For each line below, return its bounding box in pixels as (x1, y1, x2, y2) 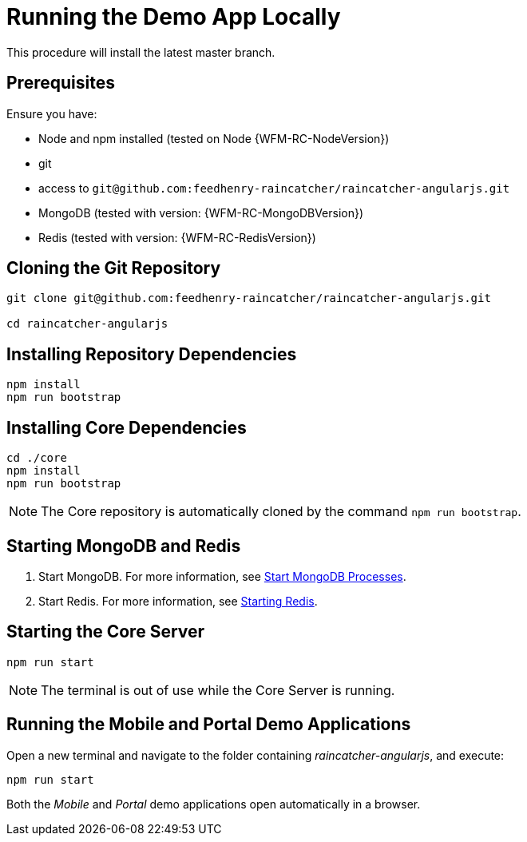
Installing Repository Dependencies (6, 344, 297, 364)
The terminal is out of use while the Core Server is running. (41, 681, 395, 698)
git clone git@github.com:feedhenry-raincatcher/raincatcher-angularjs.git (6, 292, 491, 305)
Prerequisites (6, 73, 115, 93)
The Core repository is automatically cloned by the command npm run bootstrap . (41, 503, 521, 520)
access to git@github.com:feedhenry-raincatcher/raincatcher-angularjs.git (38, 181, 510, 195)
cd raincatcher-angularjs (6, 317, 168, 331)
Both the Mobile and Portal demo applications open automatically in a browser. (6, 796, 421, 811)
